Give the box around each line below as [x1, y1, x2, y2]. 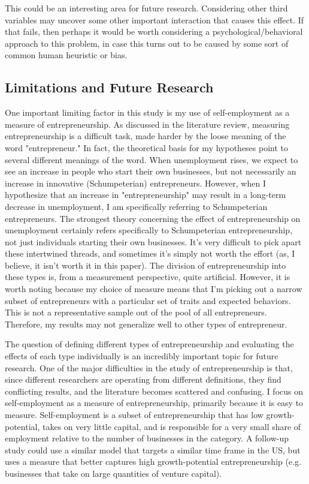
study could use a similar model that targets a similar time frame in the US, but [5, 443, 301, 456]
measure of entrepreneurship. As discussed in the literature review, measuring [5, 118, 290, 130]
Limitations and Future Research [5, 78, 214, 97]
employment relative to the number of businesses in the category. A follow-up [5, 432, 289, 444]
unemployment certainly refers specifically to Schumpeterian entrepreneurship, [5, 224, 293, 236]
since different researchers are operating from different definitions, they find [5, 373, 281, 386]
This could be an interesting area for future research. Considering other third [5, 2, 288, 14]
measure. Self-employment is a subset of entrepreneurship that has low [5, 408, 263, 421]
